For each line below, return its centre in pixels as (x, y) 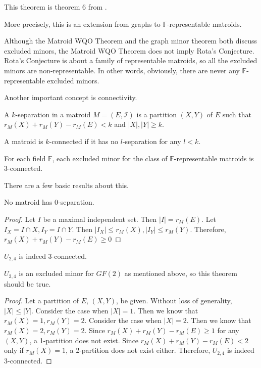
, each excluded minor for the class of (110, 158)
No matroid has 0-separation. (49, 202)
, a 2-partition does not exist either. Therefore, (138, 350)
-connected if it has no (84, 141)
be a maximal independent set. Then (100, 219)
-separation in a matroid (53, 114)
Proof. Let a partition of (41, 301)
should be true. (28, 283)
